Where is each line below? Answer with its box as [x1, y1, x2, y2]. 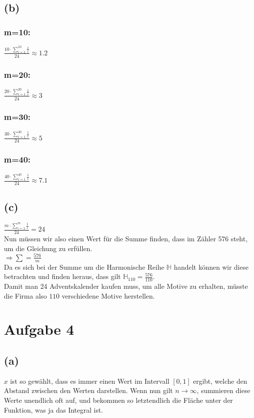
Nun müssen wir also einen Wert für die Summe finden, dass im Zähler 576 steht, [4, 233, 248, 244]
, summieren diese [197, 385, 251, 395]
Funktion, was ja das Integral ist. [4, 404, 103, 415]
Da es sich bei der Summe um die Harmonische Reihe [4, 261, 164, 272]
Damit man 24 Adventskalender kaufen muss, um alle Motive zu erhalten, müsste [4, 281, 248, 291]
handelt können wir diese [174, 261, 249, 272]
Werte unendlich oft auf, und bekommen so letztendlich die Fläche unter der [4, 395, 233, 405]
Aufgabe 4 [4, 319, 74, 339]
